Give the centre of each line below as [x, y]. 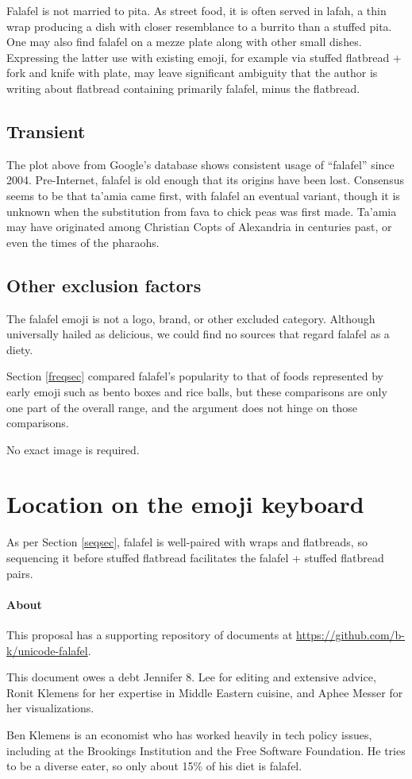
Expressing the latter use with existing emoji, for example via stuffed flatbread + [204, 57]
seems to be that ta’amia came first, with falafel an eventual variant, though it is [203, 195]
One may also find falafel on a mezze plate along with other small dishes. [184, 42]
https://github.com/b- [351, 634]
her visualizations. [50, 708]
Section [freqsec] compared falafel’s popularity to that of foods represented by [195, 376]
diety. [20, 349]
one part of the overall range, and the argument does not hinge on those [182, 407]
